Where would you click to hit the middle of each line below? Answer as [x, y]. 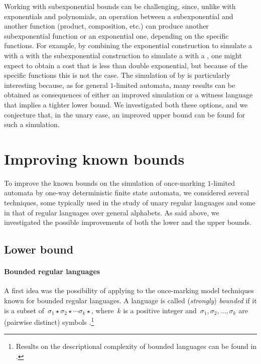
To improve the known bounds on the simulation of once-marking [105, 183]
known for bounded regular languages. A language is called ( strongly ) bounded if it [130, 300]
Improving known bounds [94, 158]
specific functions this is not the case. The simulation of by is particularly [117, 75]
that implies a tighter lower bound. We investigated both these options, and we [126, 104]
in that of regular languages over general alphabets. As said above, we [112, 212]
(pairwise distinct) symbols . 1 [49, 321]
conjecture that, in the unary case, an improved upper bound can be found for [125, 114]
